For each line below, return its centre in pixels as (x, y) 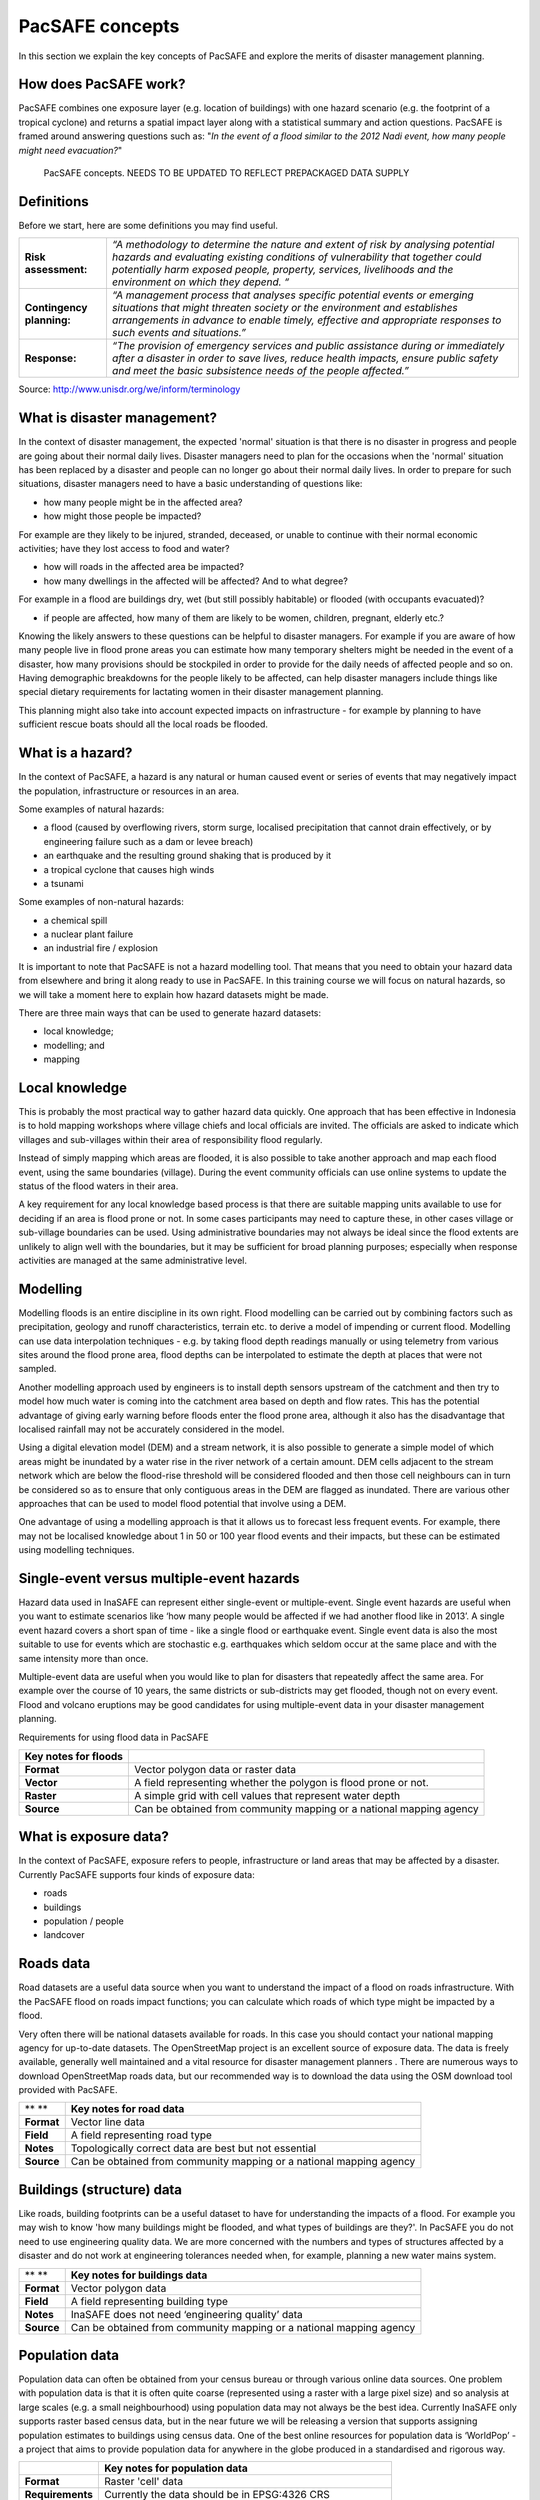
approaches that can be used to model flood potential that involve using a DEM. (182, 1503)
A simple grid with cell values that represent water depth (267, 1795)
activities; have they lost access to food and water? (124, 548)
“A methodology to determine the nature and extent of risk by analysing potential (303, 245)
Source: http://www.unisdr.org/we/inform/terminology (129, 389)
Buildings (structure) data (100, 2189)
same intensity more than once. (83, 1658)
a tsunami (63, 883)
